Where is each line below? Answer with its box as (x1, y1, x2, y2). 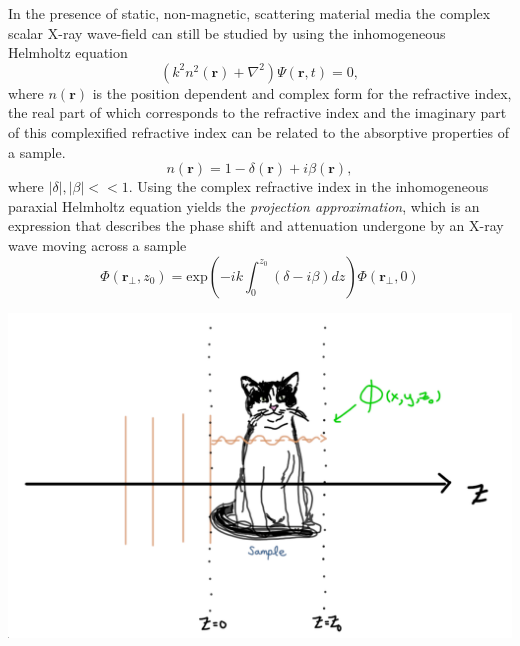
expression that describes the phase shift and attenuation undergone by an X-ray (8, 215, 504, 236)
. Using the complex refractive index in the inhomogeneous (128, 176, 489, 197)
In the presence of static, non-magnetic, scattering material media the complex (8, 3, 491, 23)
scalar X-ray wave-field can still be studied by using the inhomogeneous (8, 22, 446, 43)
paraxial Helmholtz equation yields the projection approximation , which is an (8, 195, 480, 216)
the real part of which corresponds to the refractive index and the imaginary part (8, 102, 507, 123)
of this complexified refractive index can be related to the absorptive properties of (8, 121, 509, 142)
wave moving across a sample (8, 234, 187, 255)
